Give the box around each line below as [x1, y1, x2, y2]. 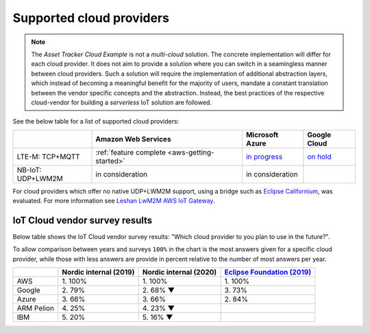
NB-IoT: [16, 165, 42, 174]
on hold [307, 152, 332, 161]
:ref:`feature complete [95, 148, 166, 157]
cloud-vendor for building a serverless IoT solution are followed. [31, 98, 212, 106]
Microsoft [245, 130, 279, 139]
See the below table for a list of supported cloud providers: [12, 117, 180, 126]
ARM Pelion [16, 303, 55, 313]
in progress [245, 152, 283, 161]
